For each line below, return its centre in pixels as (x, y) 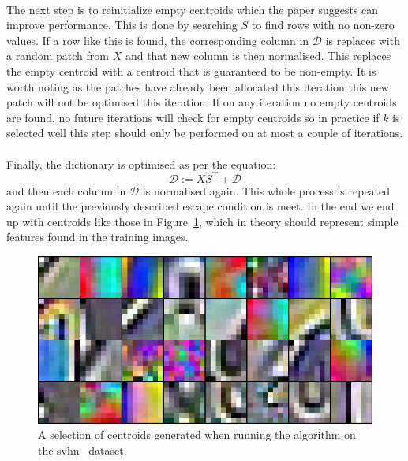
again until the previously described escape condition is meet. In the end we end (200, 206)
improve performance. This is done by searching (122, 25)
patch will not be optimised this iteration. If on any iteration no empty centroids (202, 102)
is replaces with (363, 40)
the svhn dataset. (82, 450)
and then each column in (66, 190)
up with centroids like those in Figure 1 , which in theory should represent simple (202, 221)
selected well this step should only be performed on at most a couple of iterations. (205, 133)
